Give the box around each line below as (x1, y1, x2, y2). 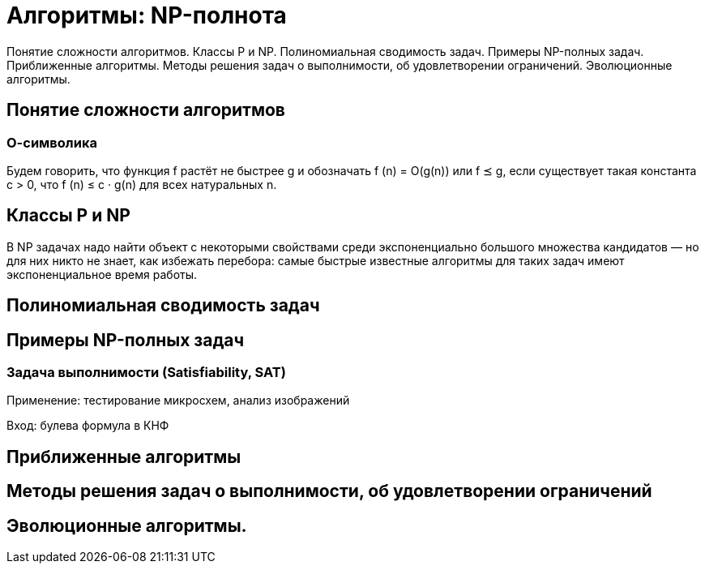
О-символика (6, 134, 97, 151)
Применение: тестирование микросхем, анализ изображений (6, 393, 350, 408)
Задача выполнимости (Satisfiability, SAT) (6, 364, 286, 381)
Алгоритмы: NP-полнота (6, 2, 287, 29)
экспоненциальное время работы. (6, 267, 198, 281)
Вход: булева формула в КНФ (6, 418, 169, 433)
